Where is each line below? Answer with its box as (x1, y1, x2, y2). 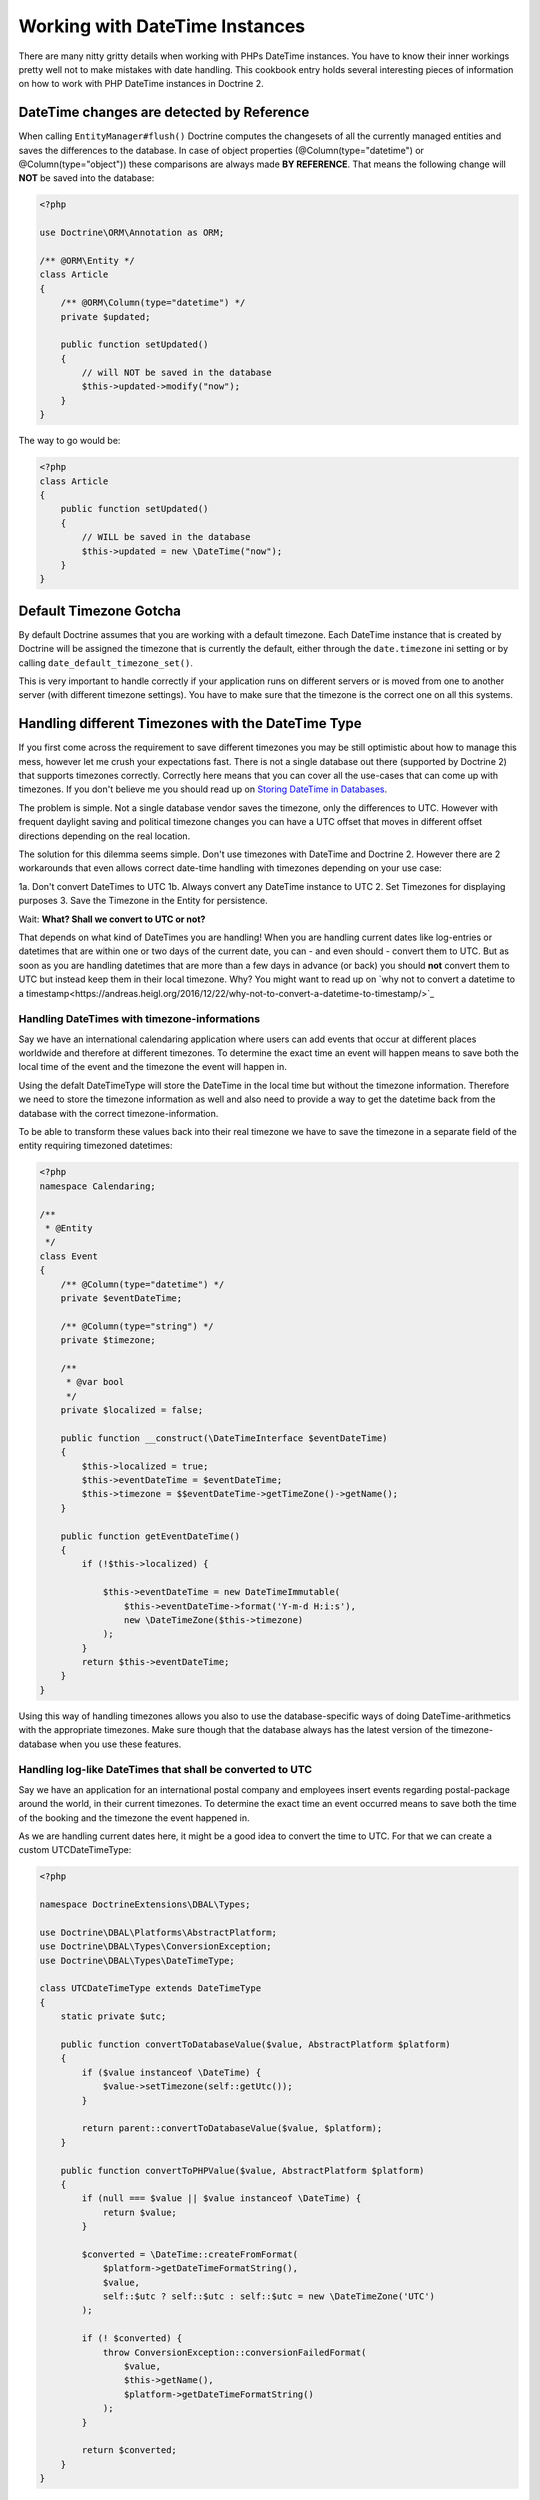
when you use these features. (59, 1738, 182, 1750)
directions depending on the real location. (18, 830, 191, 842)
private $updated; (60, 311, 151, 322)
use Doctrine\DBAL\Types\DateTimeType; (39, 1955, 235, 1966)
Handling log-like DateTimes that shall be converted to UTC (18, 1763, 313, 1777)
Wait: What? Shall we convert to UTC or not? (18, 913, 206, 925)
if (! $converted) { (81, 2333, 183, 2344)
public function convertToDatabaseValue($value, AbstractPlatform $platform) (60, 2039, 452, 2050)
